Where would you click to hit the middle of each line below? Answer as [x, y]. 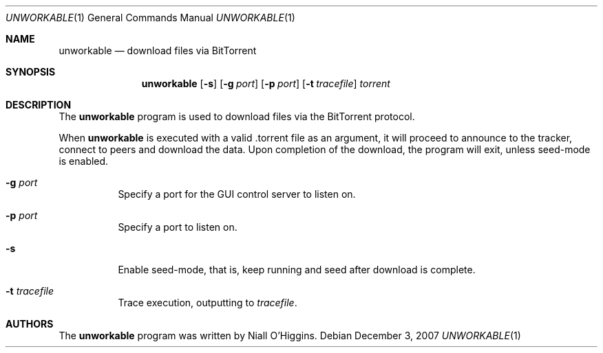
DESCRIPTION [39, 105]
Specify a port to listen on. [178, 227]
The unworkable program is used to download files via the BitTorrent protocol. [237, 116]
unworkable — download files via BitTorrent [158, 50]
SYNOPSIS [31, 72]
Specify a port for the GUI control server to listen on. [237, 194]
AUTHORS [30, 324]
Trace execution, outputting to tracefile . [208, 303]
